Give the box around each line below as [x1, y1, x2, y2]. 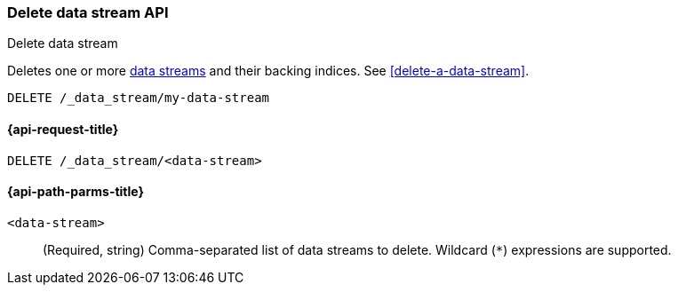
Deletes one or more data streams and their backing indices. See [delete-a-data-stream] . [7, 63, 530, 79]
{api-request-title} [7, 121, 119, 137]
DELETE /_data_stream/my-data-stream [7, 91, 270, 106]
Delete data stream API [7, 4, 169, 21]
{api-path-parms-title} [7, 184, 145, 200]
